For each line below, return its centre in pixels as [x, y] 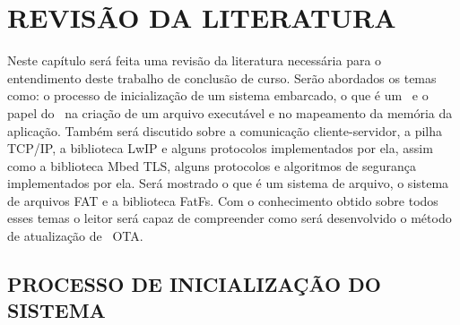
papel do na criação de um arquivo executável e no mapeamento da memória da [230, 112]
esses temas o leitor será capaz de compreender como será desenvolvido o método [230, 218]
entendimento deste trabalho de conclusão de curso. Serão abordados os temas [222, 77]
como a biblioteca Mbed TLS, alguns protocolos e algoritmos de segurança [212, 165]
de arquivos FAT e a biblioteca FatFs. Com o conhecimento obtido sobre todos [223, 200]
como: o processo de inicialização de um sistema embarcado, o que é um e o [218, 95]
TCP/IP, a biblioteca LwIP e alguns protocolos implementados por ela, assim [220, 148]
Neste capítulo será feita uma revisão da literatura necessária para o [195, 60]
